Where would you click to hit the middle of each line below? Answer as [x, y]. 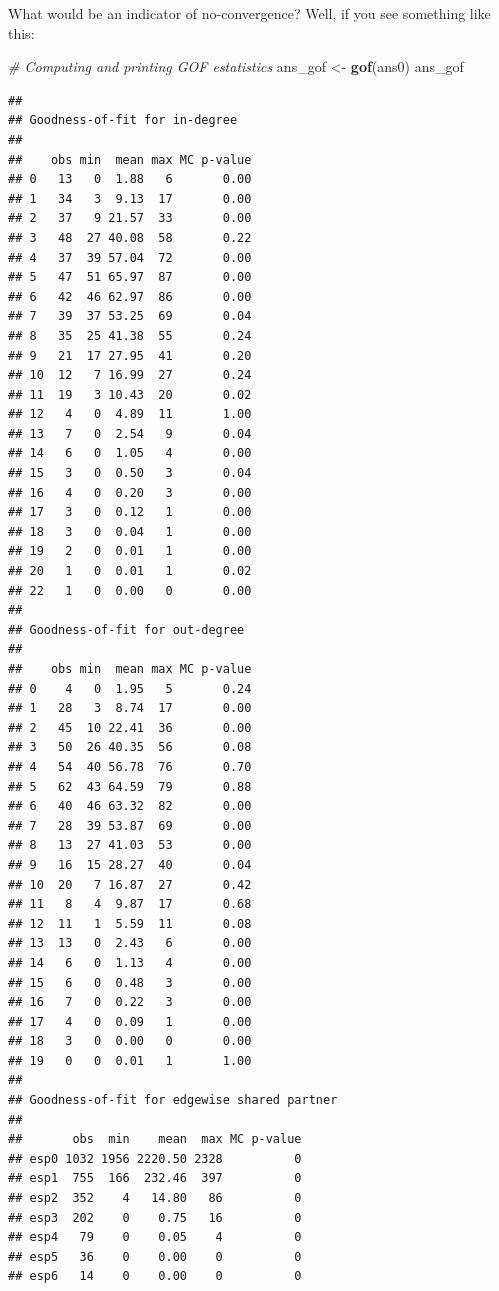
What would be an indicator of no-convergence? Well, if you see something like [249, 13]
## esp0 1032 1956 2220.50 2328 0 [155, 1158]
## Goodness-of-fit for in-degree [123, 120]
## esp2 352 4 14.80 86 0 [155, 1198]
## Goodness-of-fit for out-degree [126, 629]
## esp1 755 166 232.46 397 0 [155, 1178]
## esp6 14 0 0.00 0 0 [155, 1276]
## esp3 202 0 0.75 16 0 [155, 1217]
